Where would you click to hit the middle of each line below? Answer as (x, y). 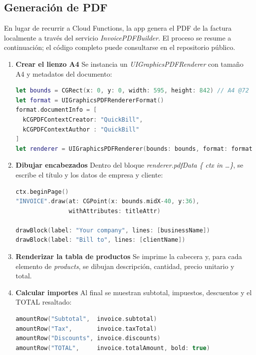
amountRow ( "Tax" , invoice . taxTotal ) (86, 329)
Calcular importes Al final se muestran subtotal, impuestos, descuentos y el (134, 292)
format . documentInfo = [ (56, 110)
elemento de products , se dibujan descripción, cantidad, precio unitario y (125, 266)
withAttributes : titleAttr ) (115, 211)
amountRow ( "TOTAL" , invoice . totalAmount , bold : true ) (113, 348)
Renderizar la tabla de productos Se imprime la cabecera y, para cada (129, 256)
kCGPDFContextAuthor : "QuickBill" (81, 129)
